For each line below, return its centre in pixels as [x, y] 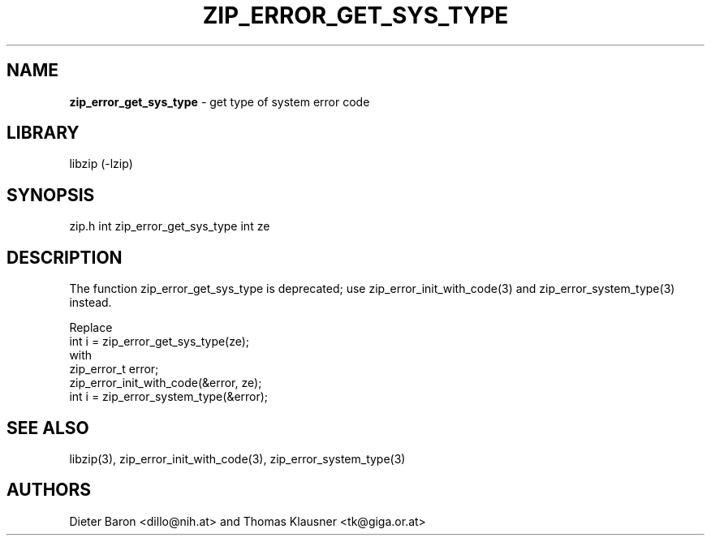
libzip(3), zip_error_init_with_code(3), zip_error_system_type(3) [237, 458]
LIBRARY [43, 133]
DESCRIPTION [65, 257]
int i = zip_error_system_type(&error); [169, 397]
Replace [91, 328]
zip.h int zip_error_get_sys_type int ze [170, 226]
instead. [90, 303]
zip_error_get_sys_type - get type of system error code [220, 101]
